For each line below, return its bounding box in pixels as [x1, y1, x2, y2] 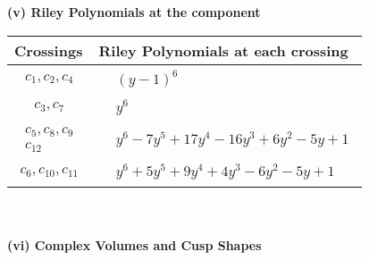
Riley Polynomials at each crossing [98, 39, 348, 61]
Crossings [14, 39, 83, 61]
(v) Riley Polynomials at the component [7, 3, 261, 21]
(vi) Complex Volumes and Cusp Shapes [7, 235, 262, 254]
